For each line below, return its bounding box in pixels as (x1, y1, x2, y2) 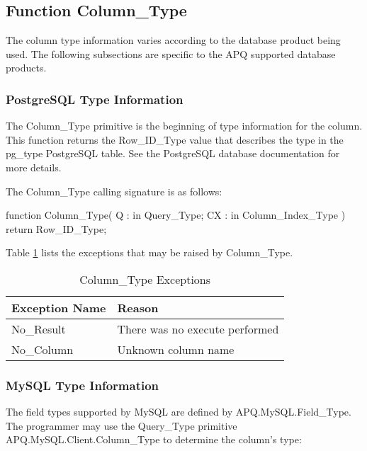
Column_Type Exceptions (79, 270, 211, 287)
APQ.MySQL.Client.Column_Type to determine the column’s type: (6, 432, 302, 447)
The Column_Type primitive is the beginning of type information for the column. (6, 118, 363, 133)
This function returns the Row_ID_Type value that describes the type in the (6, 132, 344, 147)
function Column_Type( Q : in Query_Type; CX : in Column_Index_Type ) (6, 207, 346, 222)
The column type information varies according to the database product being (6, 33, 341, 47)
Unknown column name (117, 341, 235, 358)
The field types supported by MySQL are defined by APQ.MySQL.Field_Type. (6, 404, 351, 419)
